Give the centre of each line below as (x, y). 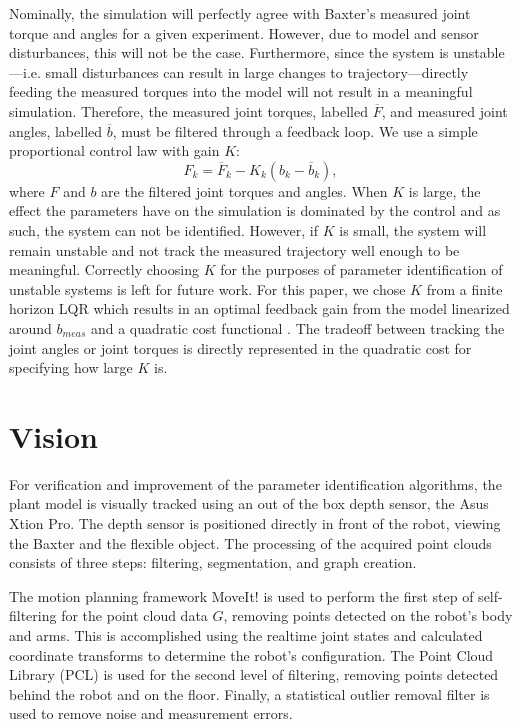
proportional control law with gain (114, 150)
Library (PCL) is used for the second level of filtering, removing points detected (254, 674)
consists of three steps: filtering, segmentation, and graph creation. (213, 562)
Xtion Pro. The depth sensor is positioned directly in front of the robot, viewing (255, 523)
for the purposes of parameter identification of (361, 269)
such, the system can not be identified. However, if (164, 229)
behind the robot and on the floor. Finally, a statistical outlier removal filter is (249, 693)
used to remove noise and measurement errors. (151, 713)
